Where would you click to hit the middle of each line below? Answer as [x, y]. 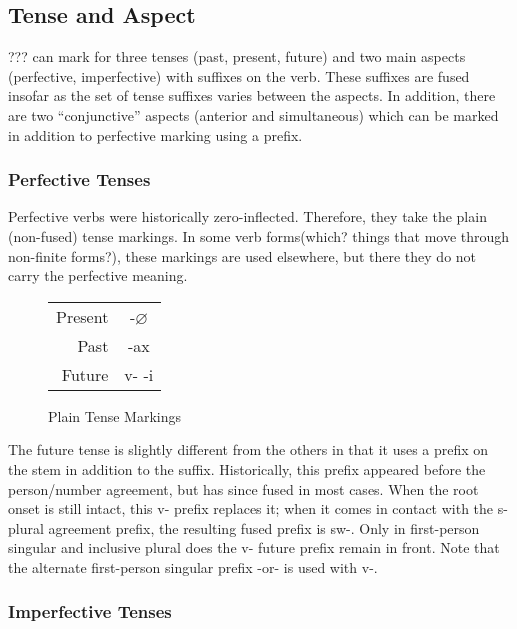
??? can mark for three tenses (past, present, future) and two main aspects [237, 56]
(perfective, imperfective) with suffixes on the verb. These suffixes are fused [239, 75]
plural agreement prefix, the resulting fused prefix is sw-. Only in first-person [244, 527]
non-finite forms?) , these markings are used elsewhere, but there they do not [242, 255]
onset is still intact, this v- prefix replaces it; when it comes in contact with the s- [258, 508]
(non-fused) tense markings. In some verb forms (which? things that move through [259, 235]
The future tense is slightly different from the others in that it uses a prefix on [248, 449]
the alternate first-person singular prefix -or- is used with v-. [193, 566]
